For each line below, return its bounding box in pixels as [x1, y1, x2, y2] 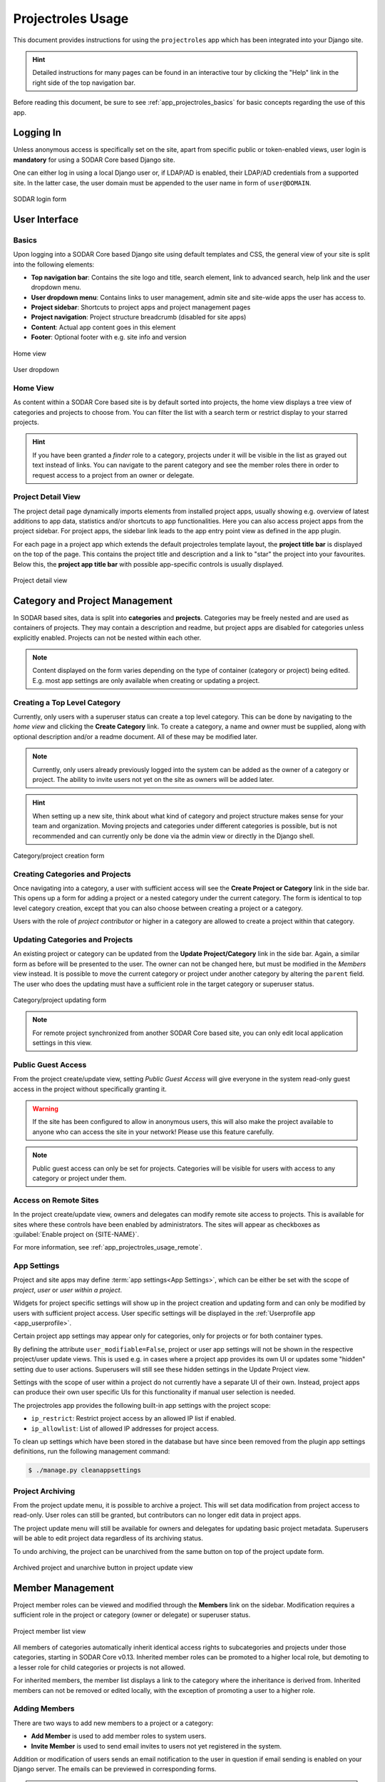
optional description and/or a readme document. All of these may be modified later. [13, 732, 258, 741]
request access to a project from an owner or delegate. [32, 470, 195, 479]
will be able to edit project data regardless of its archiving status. [13, 1534, 203, 1542]
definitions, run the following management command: [13, 1447, 170, 1456]
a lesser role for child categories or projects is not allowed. [13, 1663, 185, 1672]
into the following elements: [13, 260, 95, 269]
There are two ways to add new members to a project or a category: [13, 1719, 214, 1727]
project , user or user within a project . [13, 1285, 123, 1294]
